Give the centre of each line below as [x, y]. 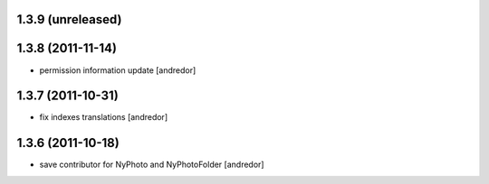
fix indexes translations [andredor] [103, 117]
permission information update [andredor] [118, 70]
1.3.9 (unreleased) [69, 19]
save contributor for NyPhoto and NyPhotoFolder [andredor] [152, 165]
